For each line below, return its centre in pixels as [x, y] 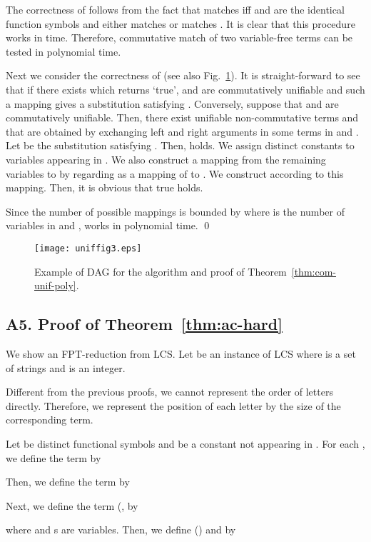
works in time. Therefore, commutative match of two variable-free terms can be [179, 37]
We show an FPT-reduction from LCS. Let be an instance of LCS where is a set [181, 353]
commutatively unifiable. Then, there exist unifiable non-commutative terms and [182, 117]
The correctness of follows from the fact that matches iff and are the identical [175, 9]
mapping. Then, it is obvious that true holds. [105, 187]
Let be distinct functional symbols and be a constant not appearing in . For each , [185, 443]
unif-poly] [55, 285]
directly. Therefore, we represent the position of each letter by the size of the [173, 405]
